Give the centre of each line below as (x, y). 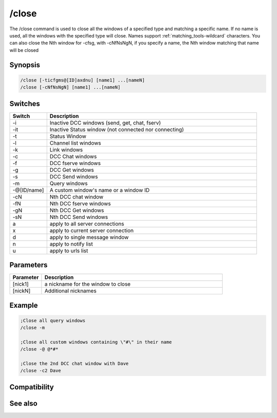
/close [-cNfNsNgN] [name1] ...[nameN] (70, 87)
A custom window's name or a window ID (100, 190)
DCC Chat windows (73, 156)
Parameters (28, 265)
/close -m (33, 328)
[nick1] (21, 284)
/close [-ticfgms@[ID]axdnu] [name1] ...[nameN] (83, 80)
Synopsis (25, 65)
